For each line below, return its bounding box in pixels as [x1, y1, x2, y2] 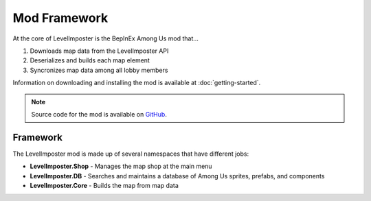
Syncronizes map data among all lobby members [30, 66, 168, 74]
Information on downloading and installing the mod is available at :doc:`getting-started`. [12, 79, 261, 87]
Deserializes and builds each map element [30, 56, 150, 64]
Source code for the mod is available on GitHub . [31, 110, 168, 118]
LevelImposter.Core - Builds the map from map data [30, 181, 179, 189]
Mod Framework [12, 10, 109, 25]
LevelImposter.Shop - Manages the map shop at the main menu [30, 162, 212, 171]
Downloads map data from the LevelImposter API [30, 47, 169, 55]
